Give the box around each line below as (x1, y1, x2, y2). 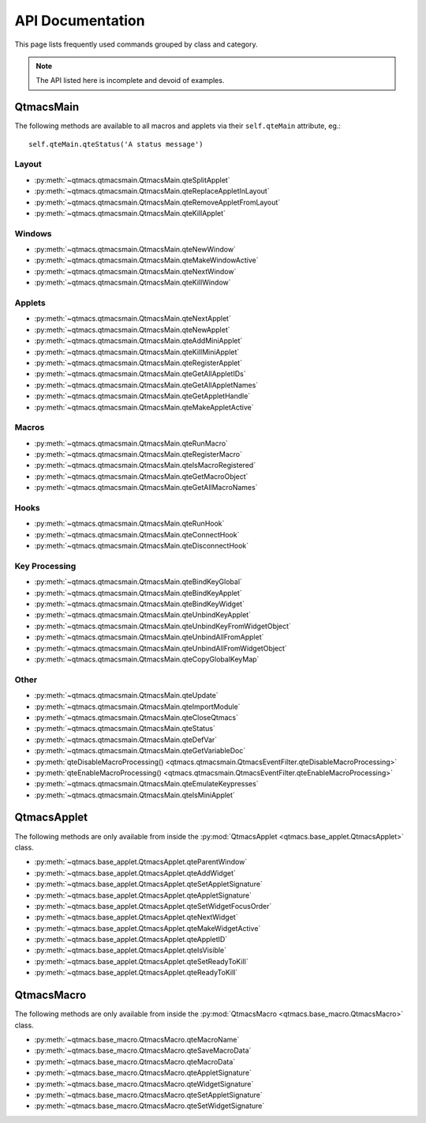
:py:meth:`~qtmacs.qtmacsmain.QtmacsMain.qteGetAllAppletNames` (34, 380, 259, 390)
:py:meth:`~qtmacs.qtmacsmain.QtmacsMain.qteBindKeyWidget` (34, 599, 245, 609)
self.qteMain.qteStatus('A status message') (28, 139, 204, 149)
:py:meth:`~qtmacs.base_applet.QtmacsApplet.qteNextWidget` (34, 913, 238, 922)
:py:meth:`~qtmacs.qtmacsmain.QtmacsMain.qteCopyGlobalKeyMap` (34, 654, 260, 664)
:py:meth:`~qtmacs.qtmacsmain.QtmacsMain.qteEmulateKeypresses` (34, 779, 260, 789)
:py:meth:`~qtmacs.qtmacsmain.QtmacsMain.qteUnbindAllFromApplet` (34, 632, 264, 642)
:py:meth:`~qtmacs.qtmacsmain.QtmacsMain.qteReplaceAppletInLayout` (34, 187, 270, 196)
